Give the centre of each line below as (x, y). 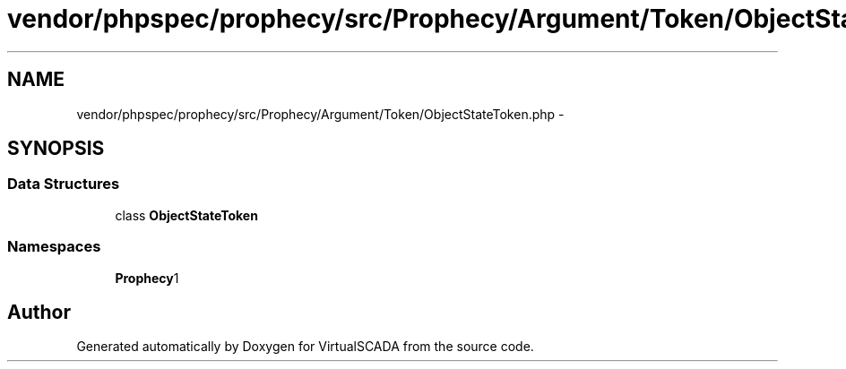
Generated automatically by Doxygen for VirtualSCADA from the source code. (305, 347)
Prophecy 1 (147, 278)
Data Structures (64, 184)
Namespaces (54, 247)
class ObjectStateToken (186, 215)
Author (39, 312)
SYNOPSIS (56, 149)
